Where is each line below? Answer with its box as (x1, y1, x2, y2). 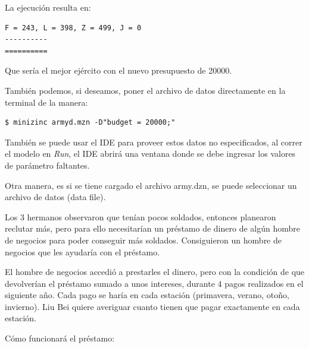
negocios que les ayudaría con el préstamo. (5, 245, 160, 258)
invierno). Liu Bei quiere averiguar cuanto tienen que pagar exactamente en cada (5, 300, 300, 312)
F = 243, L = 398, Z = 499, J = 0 (5, 23, 142, 32)
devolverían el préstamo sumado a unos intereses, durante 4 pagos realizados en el (5, 277, 304, 289)
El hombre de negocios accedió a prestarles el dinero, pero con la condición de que (5, 265, 305, 278)
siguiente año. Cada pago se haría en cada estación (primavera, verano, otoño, (5, 289, 289, 301)
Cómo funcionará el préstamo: (5, 332, 115, 344)
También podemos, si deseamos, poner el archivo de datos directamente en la (5, 84, 286, 96)
